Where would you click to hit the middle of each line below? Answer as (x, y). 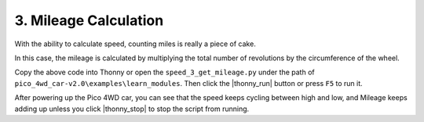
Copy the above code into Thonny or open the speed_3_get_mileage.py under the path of (164, 72)
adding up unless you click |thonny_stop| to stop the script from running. (132, 109)
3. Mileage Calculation (89, 20)
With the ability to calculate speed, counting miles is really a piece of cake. (135, 44)
